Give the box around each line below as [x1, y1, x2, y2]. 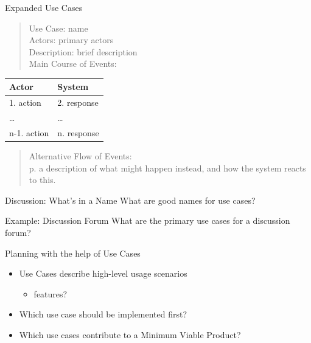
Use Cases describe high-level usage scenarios [19, 267, 187, 280]
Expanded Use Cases [5, 1, 83, 13]
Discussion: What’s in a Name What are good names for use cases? [5, 193, 256, 206]
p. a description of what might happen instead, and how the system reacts [29, 161, 306, 174]
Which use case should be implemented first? [19, 308, 187, 320]
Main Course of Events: [29, 57, 117, 70]
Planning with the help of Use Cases [5, 246, 141, 259]
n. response [57, 126, 99, 139]
